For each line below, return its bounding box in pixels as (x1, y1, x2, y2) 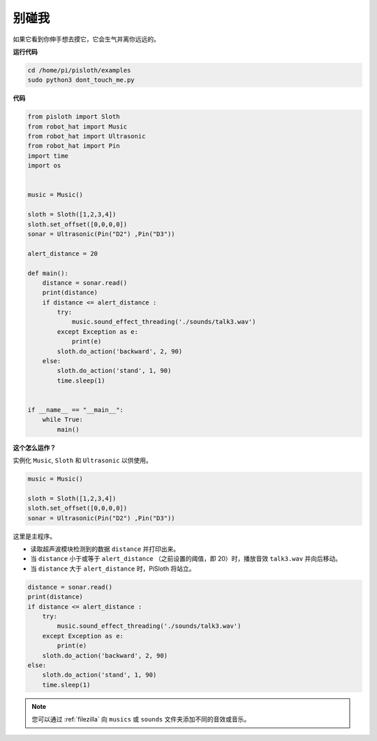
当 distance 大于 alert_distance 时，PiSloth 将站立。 (30, 564, 195, 573)
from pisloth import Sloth (27, 112, 120, 121)
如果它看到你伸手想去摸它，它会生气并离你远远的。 (13, 35, 160, 43)
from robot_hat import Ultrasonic (27, 133, 146, 140)
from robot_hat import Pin (27, 142, 120, 150)
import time (27, 152, 69, 160)
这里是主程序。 (13, 531, 56, 541)
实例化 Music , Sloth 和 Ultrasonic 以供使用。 (13, 456, 153, 464)
